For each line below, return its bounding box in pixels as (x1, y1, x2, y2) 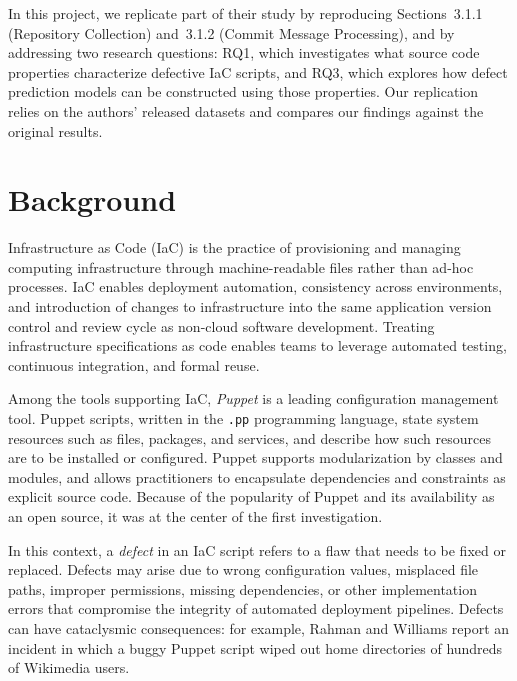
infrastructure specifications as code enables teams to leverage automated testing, (8, 335, 507, 356)
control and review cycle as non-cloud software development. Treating (8, 315, 435, 336)
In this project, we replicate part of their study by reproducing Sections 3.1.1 (8, 3, 483, 23)
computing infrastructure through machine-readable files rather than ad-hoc (8, 256, 474, 277)
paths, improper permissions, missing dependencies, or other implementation (8, 578, 477, 599)
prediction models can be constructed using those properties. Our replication (8, 81, 479, 102)
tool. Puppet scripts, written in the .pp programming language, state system (8, 408, 479, 429)
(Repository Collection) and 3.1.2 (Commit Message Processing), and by (8, 22, 455, 43)
